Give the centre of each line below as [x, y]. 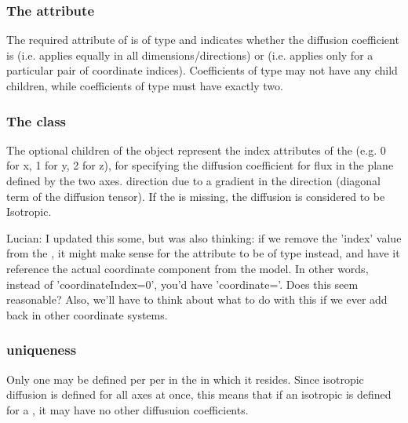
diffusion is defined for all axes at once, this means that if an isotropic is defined [199, 394]
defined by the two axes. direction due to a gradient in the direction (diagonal [193, 181]
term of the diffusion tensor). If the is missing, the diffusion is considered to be [196, 196]
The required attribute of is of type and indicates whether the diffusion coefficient [203, 40]
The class [36, 120]
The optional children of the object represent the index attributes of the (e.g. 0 [196, 150]
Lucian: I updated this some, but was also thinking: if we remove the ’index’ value [204, 237]
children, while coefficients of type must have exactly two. [145, 86]
